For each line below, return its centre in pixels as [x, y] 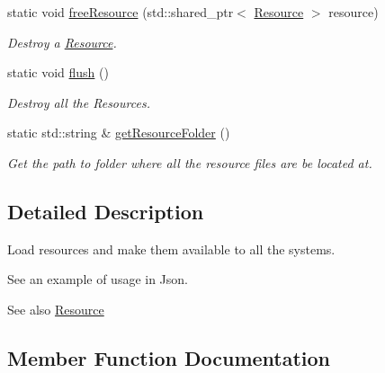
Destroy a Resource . [62, 42]
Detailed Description [106, 211]
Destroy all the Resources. [79, 102]
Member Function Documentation [169, 357]
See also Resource [56, 309]
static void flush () [58, 72]
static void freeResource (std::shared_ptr [121, 12]
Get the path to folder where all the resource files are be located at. [190, 162]
